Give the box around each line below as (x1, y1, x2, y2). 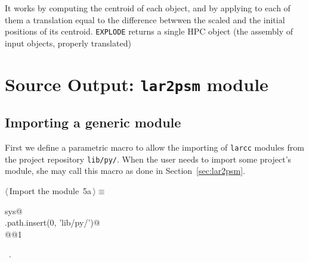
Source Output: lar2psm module (5, 71, 268, 96)
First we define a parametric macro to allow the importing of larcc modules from (5, 141, 304, 154)
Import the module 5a (9, 185, 92, 197)
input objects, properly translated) (5, 36, 131, 49)
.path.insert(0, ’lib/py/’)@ (5, 216, 100, 229)
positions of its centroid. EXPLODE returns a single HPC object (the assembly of (5, 25, 293, 38)
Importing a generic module (5, 113, 181, 132)
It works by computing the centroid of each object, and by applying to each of (5, 2, 291, 14)
